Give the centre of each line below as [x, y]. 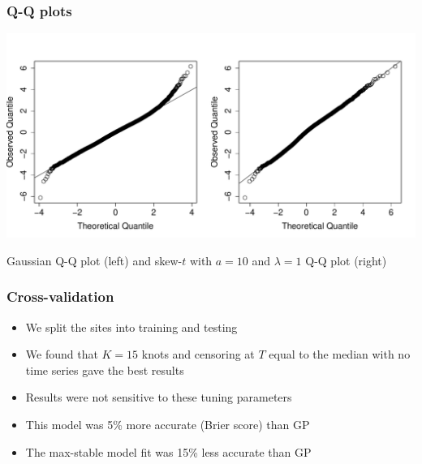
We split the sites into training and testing [131, 327]
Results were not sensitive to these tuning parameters [159, 397]
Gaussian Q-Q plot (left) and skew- [95, 260]
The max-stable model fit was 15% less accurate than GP [168, 451]
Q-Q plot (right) [346, 260]
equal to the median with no [340, 354]
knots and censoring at [198, 354]
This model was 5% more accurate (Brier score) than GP [168, 424]
